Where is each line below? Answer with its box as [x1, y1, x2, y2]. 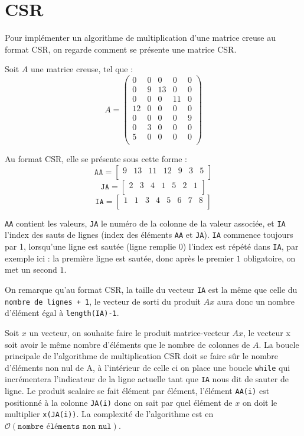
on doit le [242, 396, 277, 408]
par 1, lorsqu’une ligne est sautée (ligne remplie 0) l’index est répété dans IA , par [5, 240, 299, 253]
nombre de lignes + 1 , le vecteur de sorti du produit [5, 295, 201, 307]
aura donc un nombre [217, 295, 295, 307]
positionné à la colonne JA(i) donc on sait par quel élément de [5, 396, 233, 408]
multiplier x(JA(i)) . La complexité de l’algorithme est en [5, 408, 214, 420]
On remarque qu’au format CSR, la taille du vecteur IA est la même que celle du [5, 283, 298, 295]
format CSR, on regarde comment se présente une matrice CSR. [5, 43, 237, 55]
